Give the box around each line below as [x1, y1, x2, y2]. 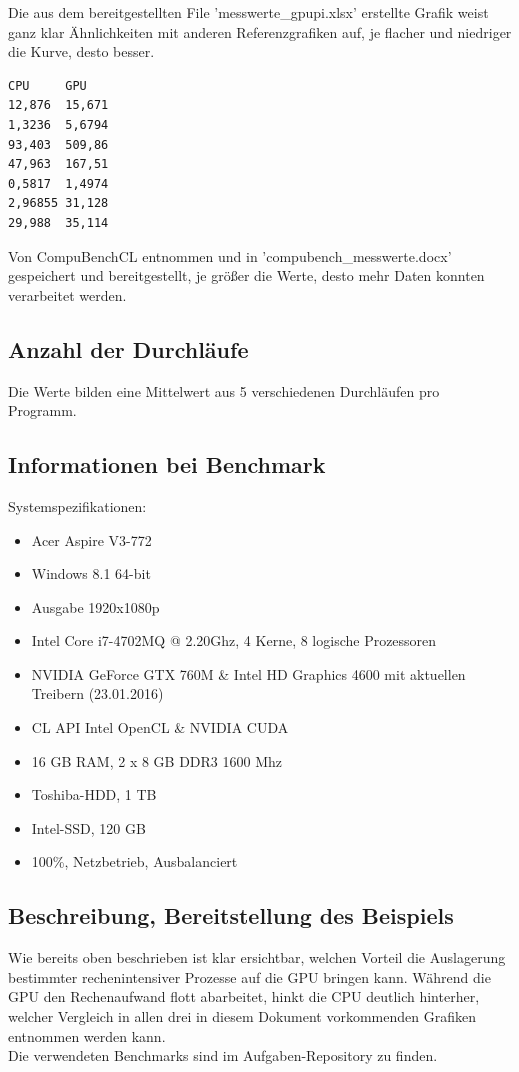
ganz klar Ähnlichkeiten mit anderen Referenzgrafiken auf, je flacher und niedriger [8, 21, 512, 42]
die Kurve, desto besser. [8, 41, 155, 62]
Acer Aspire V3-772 [31, 529, 152, 550]
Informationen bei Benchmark [8, 449, 326, 480]
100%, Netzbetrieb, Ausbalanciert [31, 851, 238, 872]
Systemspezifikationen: [8, 495, 147, 516]
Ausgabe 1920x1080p [31, 596, 160, 617]
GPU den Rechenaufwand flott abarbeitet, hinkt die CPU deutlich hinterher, [8, 986, 480, 1007]
